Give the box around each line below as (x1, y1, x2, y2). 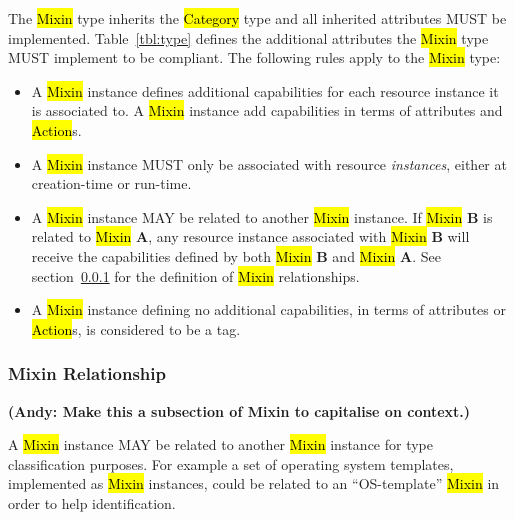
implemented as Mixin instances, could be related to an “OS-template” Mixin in (8, 473, 500, 494)
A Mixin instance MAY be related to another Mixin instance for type (8, 434, 434, 455)
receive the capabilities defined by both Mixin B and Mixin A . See (31, 245, 442, 266)
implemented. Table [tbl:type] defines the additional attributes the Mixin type (8, 27, 489, 48)
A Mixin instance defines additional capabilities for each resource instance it (31, 80, 499, 101)
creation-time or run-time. (31, 173, 192, 194)
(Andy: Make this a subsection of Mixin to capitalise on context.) (8, 400, 471, 421)
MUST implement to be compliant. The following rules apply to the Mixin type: (8, 47, 501, 68)
